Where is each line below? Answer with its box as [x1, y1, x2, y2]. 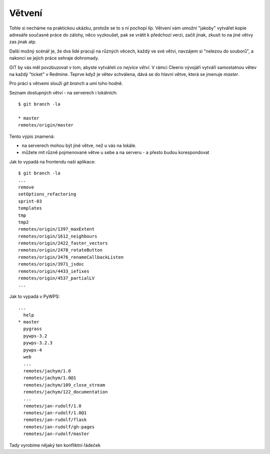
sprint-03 [18, 198, 42, 204]
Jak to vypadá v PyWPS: [9, 293, 60, 299]
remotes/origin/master [18, 122, 74, 128]
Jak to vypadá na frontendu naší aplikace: [9, 158, 96, 164]
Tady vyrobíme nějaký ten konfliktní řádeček [9, 442, 101, 448]
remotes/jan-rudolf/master [23, 431, 89, 437]
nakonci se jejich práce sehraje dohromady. [9, 55, 99, 61]
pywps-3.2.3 [23, 340, 52, 346]
